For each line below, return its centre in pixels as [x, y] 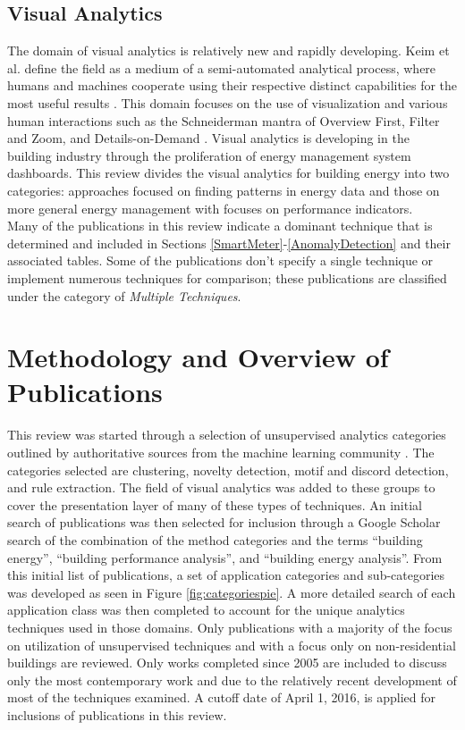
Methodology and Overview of [198, 357]
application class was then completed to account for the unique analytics [206, 610]
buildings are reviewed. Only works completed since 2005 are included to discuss [227, 663]
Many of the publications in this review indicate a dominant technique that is [220, 226]
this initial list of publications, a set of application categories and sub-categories [226, 575]
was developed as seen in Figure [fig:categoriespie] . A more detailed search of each [232, 592]
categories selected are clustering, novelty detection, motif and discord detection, [228, 470]
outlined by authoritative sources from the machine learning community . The [221, 453]
